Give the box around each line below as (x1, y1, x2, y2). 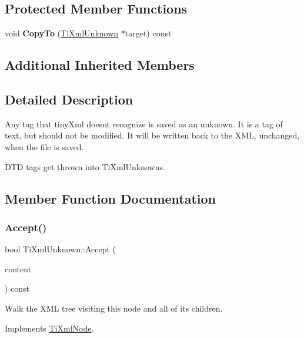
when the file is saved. (5, 140, 84, 153)
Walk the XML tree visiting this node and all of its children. (5, 302, 223, 314)
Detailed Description (5, 90, 133, 108)
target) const (125, 27, 172, 39)
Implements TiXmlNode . (5, 322, 94, 334)
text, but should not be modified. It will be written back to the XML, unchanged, (5, 129, 300, 141)
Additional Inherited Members (5, 56, 195, 74)
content (5, 262, 32, 275)
